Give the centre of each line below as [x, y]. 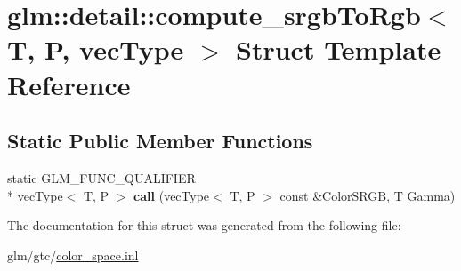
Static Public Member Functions [160, 141]
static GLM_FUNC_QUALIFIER [101, 177]
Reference [69, 84]
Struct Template [339, 49]
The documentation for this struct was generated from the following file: [204, 225]
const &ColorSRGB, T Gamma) [368, 195]
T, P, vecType [96, 49]
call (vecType [172, 195]
